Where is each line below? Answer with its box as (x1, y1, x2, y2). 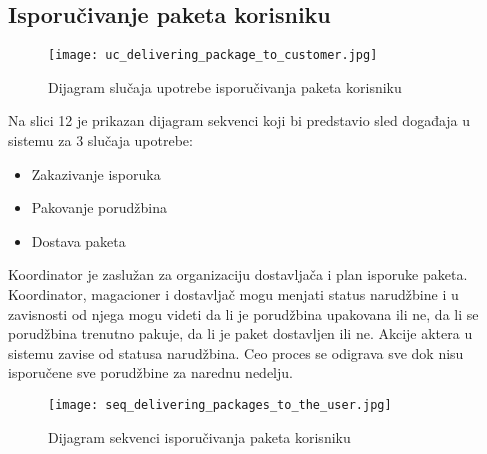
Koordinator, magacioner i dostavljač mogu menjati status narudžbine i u (8, 284, 459, 305)
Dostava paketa (31, 230, 126, 251)
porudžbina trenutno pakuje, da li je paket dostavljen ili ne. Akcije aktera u (8, 323, 473, 344)
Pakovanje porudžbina (31, 197, 168, 218)
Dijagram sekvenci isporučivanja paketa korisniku (48, 426, 351, 447)
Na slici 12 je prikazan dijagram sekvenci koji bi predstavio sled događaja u (8, 110, 471, 131)
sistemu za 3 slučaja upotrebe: (8, 130, 193, 151)
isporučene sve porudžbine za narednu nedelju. (8, 362, 293, 383)
